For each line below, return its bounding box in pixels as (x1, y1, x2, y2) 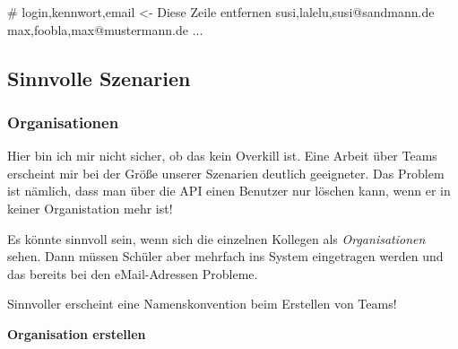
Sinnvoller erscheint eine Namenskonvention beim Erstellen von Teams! (7, 294, 397, 313)
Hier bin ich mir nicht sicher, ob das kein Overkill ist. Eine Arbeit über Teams (7, 146, 437, 165)
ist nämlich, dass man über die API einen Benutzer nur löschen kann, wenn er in (7, 181, 451, 200)
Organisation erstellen (7, 324, 146, 343)
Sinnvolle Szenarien (7, 64, 191, 92)
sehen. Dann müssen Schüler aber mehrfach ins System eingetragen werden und (7, 247, 444, 266)
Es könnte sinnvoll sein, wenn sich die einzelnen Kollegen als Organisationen (7, 229, 426, 248)
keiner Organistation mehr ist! (7, 198, 173, 217)
